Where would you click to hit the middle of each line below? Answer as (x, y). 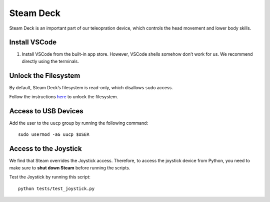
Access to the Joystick (45, 149)
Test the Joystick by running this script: (50, 177)
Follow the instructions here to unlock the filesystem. (64, 97)
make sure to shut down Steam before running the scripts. (70, 167)
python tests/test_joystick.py (56, 188)
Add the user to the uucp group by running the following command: (79, 123)
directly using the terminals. (50, 61)
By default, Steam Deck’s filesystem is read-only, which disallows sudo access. (91, 87)
